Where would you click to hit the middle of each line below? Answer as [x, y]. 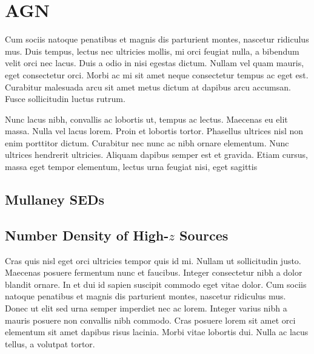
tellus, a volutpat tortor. [50, 343]
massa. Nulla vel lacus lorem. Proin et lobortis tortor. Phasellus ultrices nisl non [154, 131]
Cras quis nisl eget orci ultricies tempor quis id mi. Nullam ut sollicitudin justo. [153, 260]
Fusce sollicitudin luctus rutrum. [65, 99]
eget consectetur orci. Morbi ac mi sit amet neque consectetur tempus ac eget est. [157, 74]
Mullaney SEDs [55, 199]
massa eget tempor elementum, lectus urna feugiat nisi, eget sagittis [131, 167]
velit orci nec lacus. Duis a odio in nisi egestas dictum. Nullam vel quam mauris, [155, 63]
